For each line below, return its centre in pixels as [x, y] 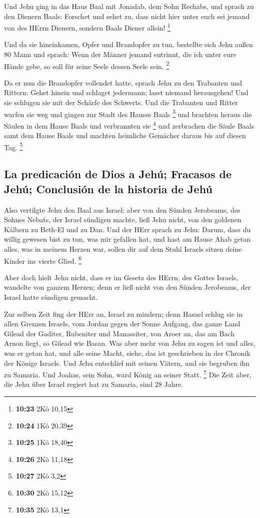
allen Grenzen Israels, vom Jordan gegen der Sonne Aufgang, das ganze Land [122, 324]
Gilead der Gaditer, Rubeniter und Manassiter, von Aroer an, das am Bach [119, 333]
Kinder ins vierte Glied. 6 [43, 260]
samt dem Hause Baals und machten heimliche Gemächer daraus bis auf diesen [125, 135]
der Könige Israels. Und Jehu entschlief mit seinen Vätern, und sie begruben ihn [127, 363]
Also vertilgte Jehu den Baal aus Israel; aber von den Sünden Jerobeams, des [122, 209]
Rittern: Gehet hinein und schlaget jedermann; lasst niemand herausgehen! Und [126, 92]
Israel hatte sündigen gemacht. [51, 297]
